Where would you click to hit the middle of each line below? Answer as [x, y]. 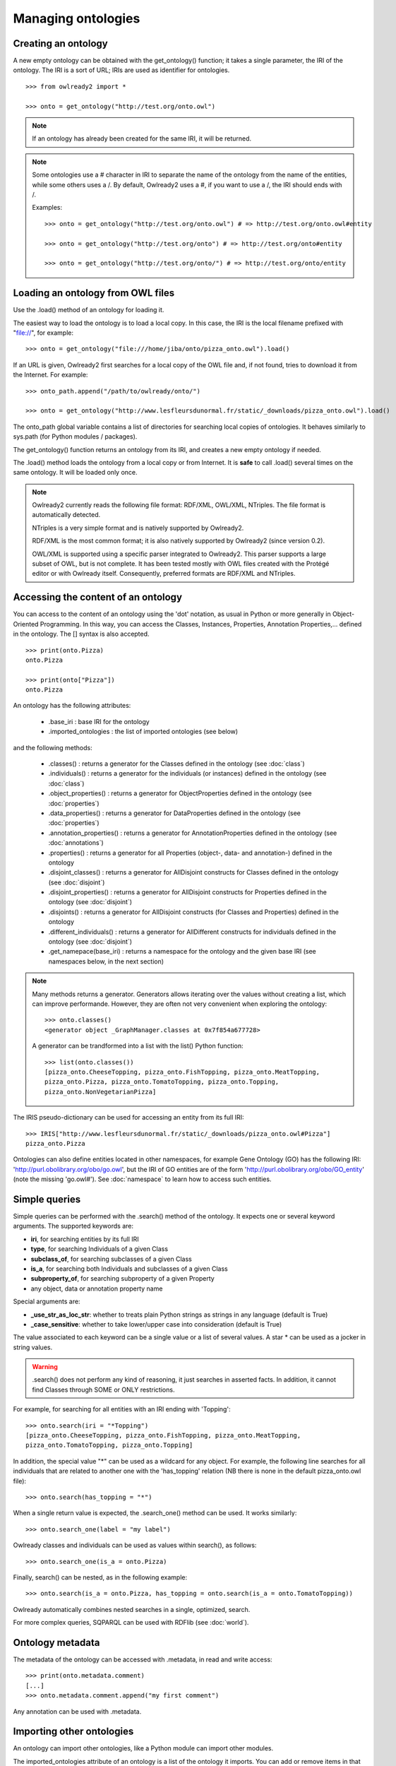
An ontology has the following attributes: [72, 706]
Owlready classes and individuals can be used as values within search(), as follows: [135, 1545]
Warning [45, 1367]
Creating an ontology [61, 43]
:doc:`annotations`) [76, 843]
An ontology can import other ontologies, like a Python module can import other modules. [143, 1748]
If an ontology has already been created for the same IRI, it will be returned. [142, 138]
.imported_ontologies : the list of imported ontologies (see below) [143, 732]
